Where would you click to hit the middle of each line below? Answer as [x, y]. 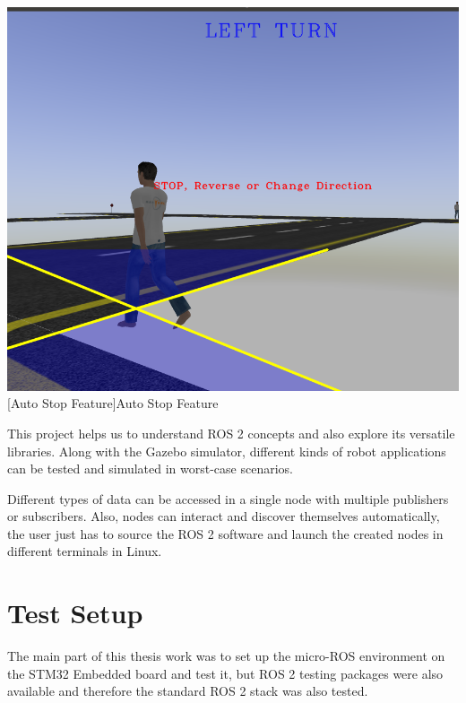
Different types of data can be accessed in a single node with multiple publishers [228, 498]
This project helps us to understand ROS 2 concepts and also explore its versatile [231, 433]
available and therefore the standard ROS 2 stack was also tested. [188, 691]
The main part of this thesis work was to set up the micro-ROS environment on [226, 656]
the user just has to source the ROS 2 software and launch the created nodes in [225, 533]
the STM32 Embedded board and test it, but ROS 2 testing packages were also [225, 673]
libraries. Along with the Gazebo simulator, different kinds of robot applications [227, 451]
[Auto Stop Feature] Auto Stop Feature [113, 403]
